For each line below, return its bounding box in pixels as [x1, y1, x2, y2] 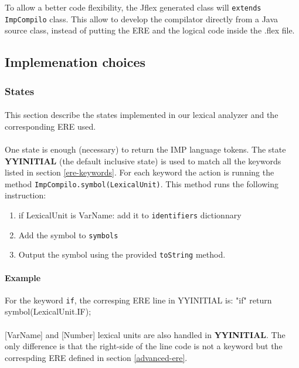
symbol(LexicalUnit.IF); [5, 305, 91, 318]
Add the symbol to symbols [18, 228, 118, 241]
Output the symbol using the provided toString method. [18, 248, 226, 261]
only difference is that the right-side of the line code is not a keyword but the [5, 340, 283, 352]
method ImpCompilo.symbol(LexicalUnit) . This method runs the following [5, 177, 278, 190]
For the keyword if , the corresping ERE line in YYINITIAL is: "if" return [5, 293, 272, 306]
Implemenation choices [5, 53, 146, 71]
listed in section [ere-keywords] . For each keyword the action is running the [5, 166, 274, 178]
